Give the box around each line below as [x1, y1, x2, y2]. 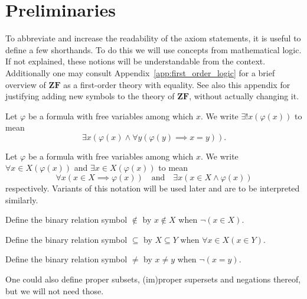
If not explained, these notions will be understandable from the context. [5, 55, 266, 67]
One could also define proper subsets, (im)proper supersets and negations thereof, [5, 273, 301, 285]
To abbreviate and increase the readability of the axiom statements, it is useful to [5, 32, 301, 44]
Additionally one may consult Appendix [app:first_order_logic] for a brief [5, 66, 275, 79]
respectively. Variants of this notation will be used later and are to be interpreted [5, 182, 300, 194]
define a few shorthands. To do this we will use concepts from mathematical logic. [5, 43, 302, 56]
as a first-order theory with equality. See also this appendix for [63, 78, 290, 90]
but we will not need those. [5, 284, 104, 297]
